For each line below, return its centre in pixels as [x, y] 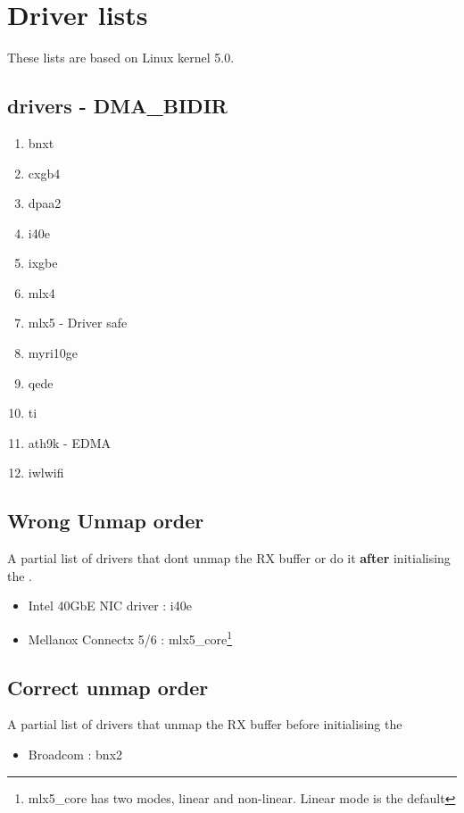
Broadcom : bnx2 [75, 755]
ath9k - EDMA [69, 442]
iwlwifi [46, 473]
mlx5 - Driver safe [78, 323]
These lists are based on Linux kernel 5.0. [121, 58]
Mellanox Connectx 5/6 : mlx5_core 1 [130, 638]
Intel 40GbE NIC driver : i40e [110, 606]
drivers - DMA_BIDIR [117, 106]
